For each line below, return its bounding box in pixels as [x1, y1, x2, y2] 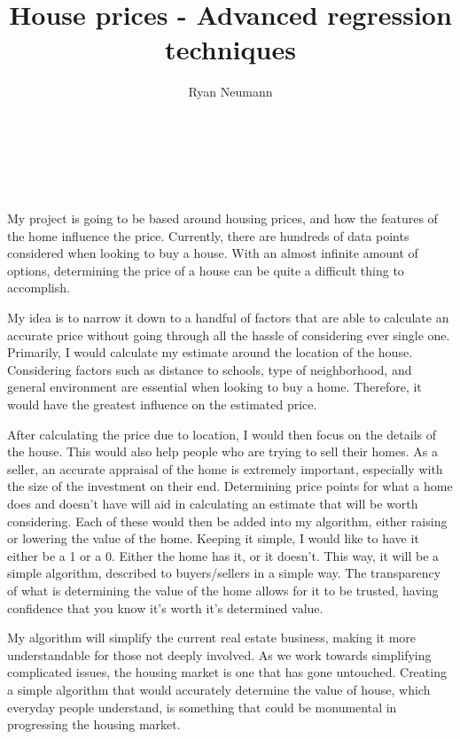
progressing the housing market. [7, 715, 181, 734]
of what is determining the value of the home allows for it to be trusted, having [7, 580, 439, 599]
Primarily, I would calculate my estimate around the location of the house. [7, 343, 413, 362]
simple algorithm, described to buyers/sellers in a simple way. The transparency [7, 564, 441, 582]
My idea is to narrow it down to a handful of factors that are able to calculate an [7, 308, 449, 327]
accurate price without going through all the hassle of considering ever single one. [7, 325, 450, 344]
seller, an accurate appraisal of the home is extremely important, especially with [7, 459, 443, 478]
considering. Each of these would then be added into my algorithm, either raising [7, 511, 448, 530]
